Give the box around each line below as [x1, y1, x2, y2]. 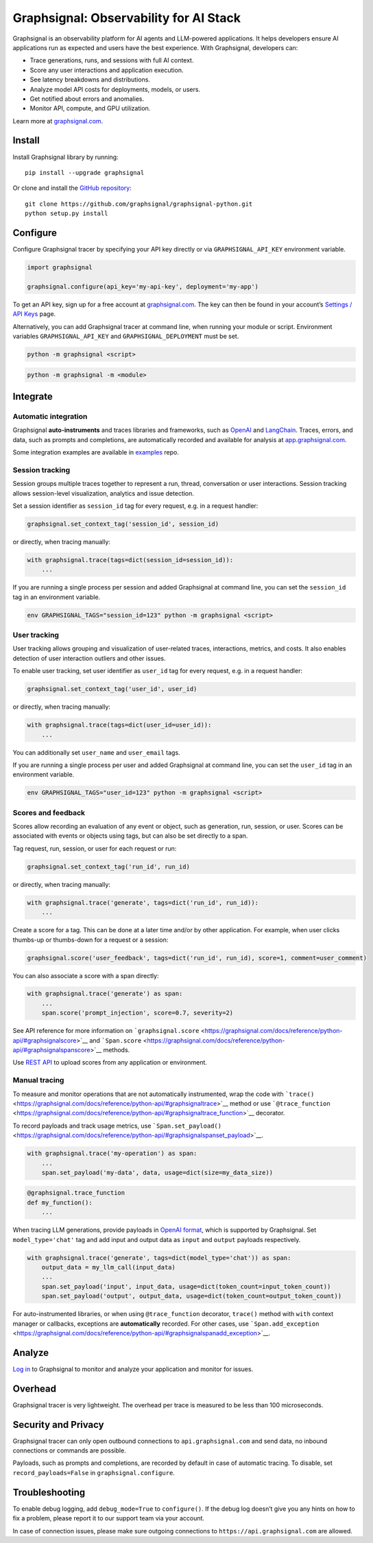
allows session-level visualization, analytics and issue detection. [12, 489, 195, 497]
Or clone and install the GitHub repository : [12, 184, 132, 192]
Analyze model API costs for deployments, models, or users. [29, 85, 201, 93]
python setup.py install [25, 210, 108, 217]
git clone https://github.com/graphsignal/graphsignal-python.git [25, 199, 253, 208]
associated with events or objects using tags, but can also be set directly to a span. [12, 831, 248, 840]
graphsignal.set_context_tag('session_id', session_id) [27, 520, 219, 528]
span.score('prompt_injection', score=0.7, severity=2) [41, 1009, 234, 1017]
